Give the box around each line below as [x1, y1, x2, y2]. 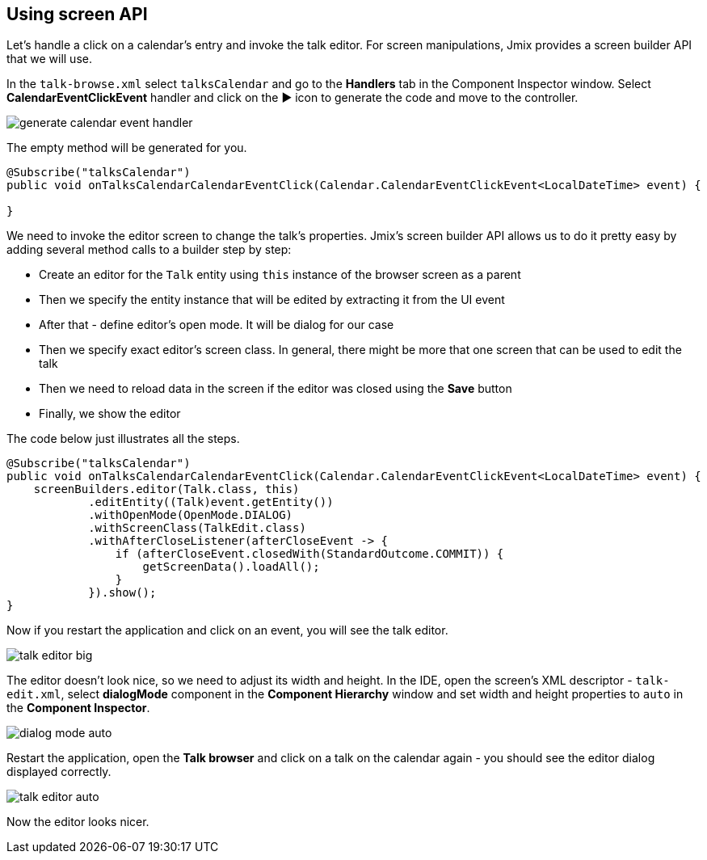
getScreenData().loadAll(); [142, 560, 320, 574]
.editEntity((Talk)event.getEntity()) [88, 495, 334, 509]
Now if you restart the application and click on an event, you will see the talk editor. [6, 623, 448, 638]
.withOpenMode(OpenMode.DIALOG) [88, 508, 293, 522]
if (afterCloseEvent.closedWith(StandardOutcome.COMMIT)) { [115, 547, 504, 561]
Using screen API [6, 4, 148, 24]
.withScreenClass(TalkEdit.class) [88, 521, 306, 535]
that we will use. [6, 52, 92, 66]
